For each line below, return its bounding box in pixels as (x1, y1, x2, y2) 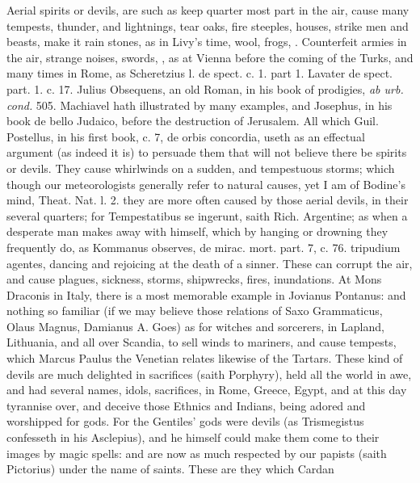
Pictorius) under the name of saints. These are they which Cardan (6, 460, 334, 477)
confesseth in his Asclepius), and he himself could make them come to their (6, 429, 380, 446)
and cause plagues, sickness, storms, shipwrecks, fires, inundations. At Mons (6, 271, 382, 288)
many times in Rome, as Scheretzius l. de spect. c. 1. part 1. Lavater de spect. (6, 65, 393, 82)
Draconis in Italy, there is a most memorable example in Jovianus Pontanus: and (6, 286, 406, 303)
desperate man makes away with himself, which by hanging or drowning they (6, 223, 388, 240)
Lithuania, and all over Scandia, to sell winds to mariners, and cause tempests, (6, 334, 397, 351)
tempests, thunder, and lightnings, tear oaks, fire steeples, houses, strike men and (6, 17, 409, 34)
